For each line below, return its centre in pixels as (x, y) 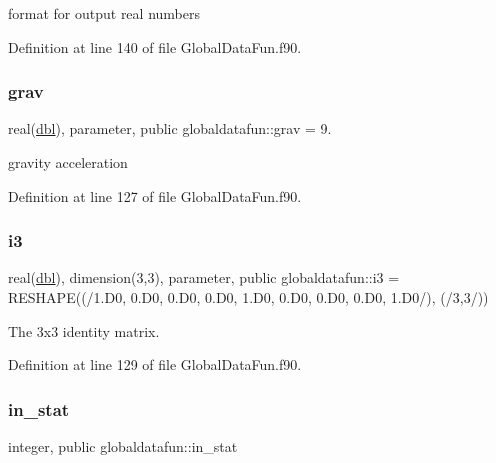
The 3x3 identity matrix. (84, 330)
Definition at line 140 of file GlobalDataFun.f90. (155, 46)
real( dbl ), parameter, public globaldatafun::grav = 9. (170, 128)
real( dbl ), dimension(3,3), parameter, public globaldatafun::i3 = (204, 277)
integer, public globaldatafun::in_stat (123, 446)
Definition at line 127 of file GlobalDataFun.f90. (155, 195)
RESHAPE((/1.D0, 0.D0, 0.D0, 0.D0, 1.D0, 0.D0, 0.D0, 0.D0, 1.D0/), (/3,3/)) (248, 297)
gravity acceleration (68, 162)
